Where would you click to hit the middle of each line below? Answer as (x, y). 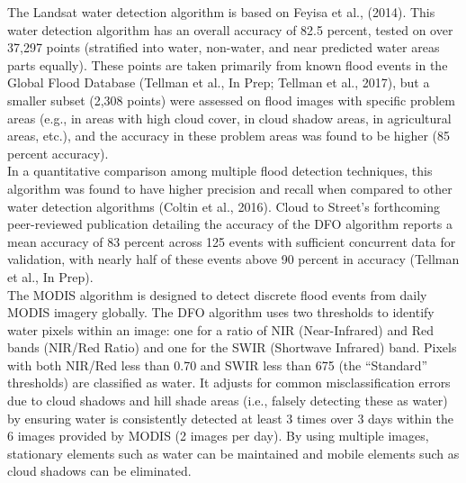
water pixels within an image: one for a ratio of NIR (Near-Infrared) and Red (220, 329)
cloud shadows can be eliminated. (99, 471)
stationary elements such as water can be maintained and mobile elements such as (233, 453)
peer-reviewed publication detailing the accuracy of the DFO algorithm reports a (230, 224)
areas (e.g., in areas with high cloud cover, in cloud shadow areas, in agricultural (229, 118)
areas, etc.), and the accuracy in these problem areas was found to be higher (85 (229, 136)
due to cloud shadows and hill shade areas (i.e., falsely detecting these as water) (228, 401)
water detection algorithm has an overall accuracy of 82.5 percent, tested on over (230, 29)
